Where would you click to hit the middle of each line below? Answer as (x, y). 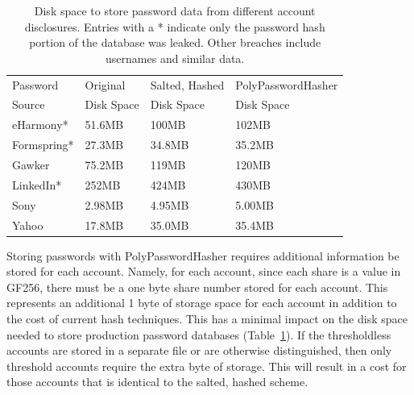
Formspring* (43, 145)
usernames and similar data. (175, 58)
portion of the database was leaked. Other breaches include (175, 42)
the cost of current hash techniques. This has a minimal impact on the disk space (207, 318)
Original (105, 84)
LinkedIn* (37, 184)
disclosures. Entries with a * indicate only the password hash (175, 26)
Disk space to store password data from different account (175, 10)
